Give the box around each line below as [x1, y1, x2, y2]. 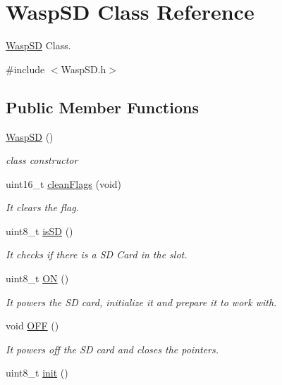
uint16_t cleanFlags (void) [6, 176, 122, 191]
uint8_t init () [6, 365, 68, 380]
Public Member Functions [6, 96, 199, 118]
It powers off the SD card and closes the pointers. [6, 341, 219, 356]
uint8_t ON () [6, 271, 69, 286]
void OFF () [6, 318, 59, 333]
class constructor [6, 153, 78, 168]
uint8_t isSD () [6, 223, 73, 238]
